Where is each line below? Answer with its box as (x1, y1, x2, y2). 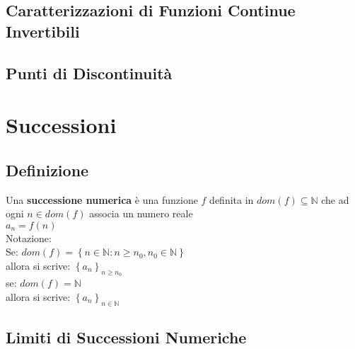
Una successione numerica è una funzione (6, 192, 198, 207)
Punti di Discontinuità (6, 62, 173, 84)
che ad (321, 192, 349, 207)
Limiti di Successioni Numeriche (6, 326, 247, 348)
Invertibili (6, 20, 80, 42)
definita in (209, 192, 254, 207)
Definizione (6, 159, 89, 181)
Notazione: (6, 230, 52, 245)
